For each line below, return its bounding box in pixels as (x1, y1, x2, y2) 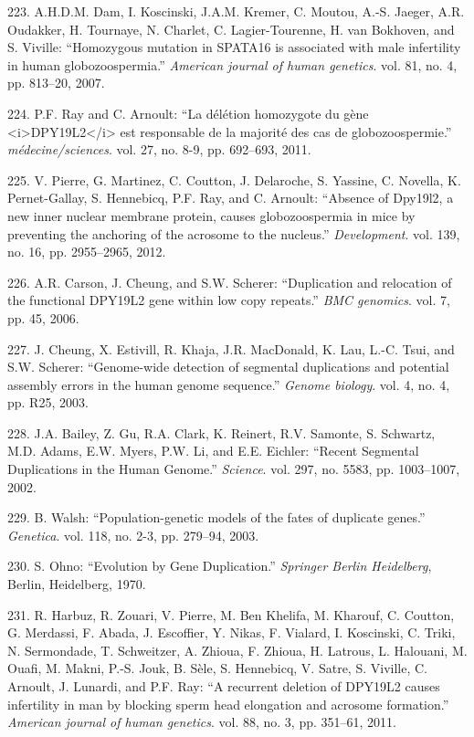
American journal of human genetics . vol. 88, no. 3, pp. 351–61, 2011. (7, 712, 396, 732)
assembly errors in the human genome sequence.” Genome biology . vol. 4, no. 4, (7, 374, 450, 394)
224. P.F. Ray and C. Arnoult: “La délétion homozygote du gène (7, 103, 369, 122)
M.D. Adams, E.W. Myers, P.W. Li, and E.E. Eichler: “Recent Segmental (7, 441, 419, 460)
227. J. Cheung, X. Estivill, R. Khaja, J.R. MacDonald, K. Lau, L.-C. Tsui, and (7, 339, 455, 358)
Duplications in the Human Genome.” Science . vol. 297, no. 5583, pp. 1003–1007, (7, 459, 460, 479)
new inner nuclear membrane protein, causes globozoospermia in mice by (7, 205, 416, 225)
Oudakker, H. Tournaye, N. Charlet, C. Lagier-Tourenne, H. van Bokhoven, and (7, 19, 455, 38)
